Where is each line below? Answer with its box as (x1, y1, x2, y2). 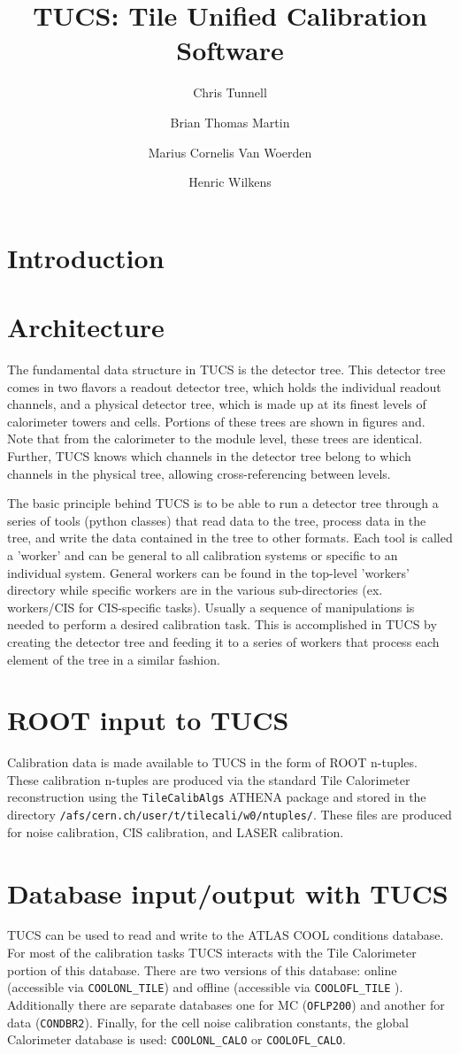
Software (176, 32, 284, 68)
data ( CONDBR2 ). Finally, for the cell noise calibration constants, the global (7, 1012, 409, 1031)
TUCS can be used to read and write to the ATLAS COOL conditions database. (7, 926, 444, 944)
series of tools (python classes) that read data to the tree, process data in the (7, 511, 426, 529)
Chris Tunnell (193, 83, 267, 102)
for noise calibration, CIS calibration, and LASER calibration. (7, 822, 344, 841)
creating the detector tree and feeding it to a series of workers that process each (7, 632, 440, 650)
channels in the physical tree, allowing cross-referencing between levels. (7, 464, 391, 482)
